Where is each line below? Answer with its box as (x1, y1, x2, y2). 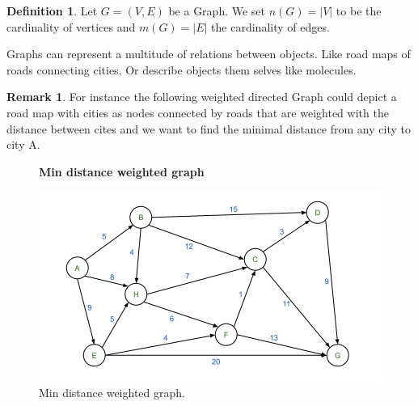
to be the (336, 2, 382, 19)
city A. (6, 136, 40, 153)
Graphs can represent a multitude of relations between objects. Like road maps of (6, 45, 411, 62)
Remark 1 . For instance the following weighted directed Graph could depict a (6, 88, 397, 105)
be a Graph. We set (168, 2, 266, 19)
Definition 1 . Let (6, 2, 98, 19)
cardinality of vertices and (6, 18, 136, 35)
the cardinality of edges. (211, 18, 330, 35)
